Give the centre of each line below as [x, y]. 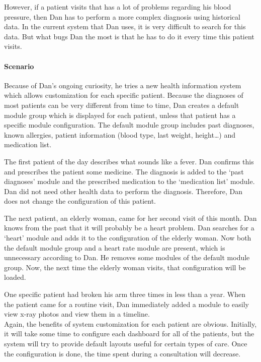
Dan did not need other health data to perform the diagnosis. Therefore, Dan [123, 191]
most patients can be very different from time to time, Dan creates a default [122, 105]
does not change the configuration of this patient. [80, 201]
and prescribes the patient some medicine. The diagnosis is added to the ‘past [124, 171]
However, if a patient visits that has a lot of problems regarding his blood [118, 7]
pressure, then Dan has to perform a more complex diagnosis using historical [122, 16]
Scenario [19, 66]
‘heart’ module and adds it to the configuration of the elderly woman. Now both [128, 238]
